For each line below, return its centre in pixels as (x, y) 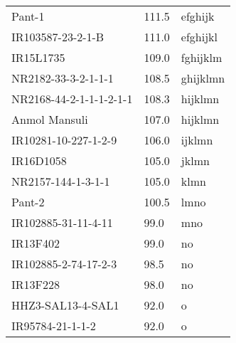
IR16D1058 (39, 160)
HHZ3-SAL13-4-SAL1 (65, 305)
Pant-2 (28, 202)
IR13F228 (36, 284)
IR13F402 (36, 243)
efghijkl (199, 37)
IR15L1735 (38, 57)
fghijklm (202, 57)
